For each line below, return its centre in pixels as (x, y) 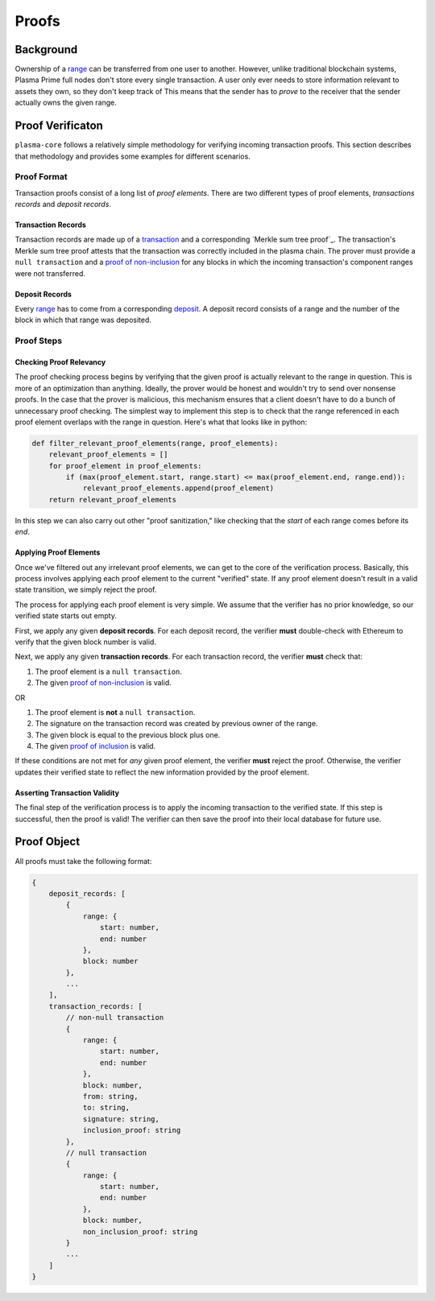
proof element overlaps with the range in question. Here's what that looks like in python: (161, 422)
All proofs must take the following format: (83, 861)
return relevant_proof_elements (113, 500)
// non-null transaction (115, 1018)
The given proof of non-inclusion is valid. (104, 683)
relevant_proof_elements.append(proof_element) (178, 488)
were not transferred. (50, 273)
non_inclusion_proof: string (140, 1231)
